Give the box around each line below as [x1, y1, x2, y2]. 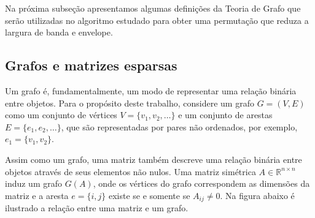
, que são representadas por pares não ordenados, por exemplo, [61, 120, 298, 133]
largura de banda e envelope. [5, 26, 113, 39]
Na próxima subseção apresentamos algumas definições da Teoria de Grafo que [5, 2, 301, 14]
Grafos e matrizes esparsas [5, 56, 177, 75]
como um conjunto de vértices [5, 108, 117, 121]
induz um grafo [5, 177, 63, 190]
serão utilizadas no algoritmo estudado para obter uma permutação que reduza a [5, 13, 309, 26]
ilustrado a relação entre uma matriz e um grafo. [5, 201, 189, 214]
